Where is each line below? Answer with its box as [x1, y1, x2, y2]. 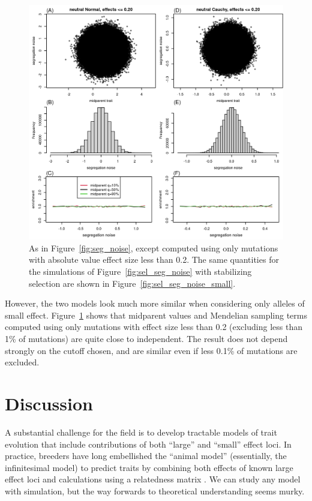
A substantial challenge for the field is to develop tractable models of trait [5, 425, 277, 438]
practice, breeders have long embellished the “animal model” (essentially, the [5, 449, 287, 462]
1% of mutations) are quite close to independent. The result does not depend [5, 332, 288, 345]
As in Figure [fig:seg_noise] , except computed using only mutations [29, 241, 278, 254]
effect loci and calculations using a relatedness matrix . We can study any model [5, 473, 301, 485]
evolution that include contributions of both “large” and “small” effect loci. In [5, 437, 292, 450]
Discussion [5, 391, 93, 415]
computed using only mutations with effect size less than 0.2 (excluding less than [5, 320, 302, 333]
